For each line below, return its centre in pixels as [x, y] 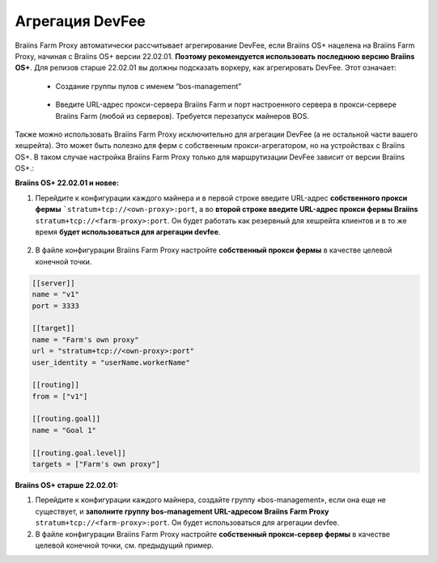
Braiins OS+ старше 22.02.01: [67, 485]
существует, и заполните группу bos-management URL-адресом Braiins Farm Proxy [182, 511]
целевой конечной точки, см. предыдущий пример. [125, 545]
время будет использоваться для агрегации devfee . [128, 232]
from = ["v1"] [60, 396]
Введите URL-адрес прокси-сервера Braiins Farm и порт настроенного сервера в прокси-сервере [226, 104]
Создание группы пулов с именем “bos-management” [148, 86]
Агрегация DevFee [80, 21]
